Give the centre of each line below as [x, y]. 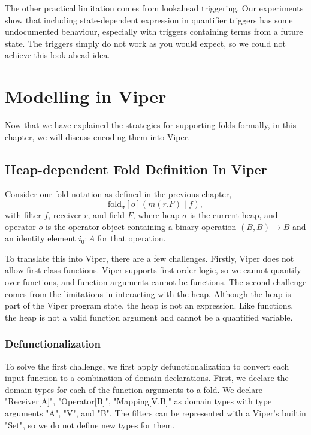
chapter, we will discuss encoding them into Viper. [98, 136]
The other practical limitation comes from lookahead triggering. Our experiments [154, 8]
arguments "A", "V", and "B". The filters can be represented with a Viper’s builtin [155, 413]
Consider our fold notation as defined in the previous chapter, [118, 194]
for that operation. [132, 238]
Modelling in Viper [86, 96]
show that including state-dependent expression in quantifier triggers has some [149, 19]
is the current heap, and [234, 215]
